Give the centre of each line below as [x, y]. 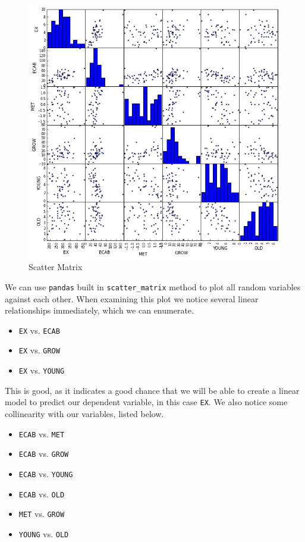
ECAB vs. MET [42, 433]
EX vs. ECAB [39, 330]
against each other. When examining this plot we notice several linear [132, 298]
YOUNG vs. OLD [44, 533]
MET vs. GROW [42, 514]
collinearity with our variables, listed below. [84, 414]
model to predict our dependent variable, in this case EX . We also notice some [146, 402]
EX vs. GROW [39, 350]
